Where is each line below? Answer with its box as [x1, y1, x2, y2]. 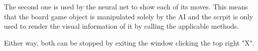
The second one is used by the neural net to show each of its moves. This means [4, 1, 248, 11]
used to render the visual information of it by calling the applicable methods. [4, 21, 239, 31]
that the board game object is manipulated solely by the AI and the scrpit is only [4, 11, 253, 21]
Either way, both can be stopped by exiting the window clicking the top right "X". [4, 37, 255, 48]
